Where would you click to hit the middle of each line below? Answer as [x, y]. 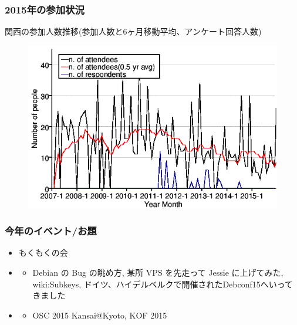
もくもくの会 [43, 253]
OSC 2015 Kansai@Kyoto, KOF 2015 [100, 315]
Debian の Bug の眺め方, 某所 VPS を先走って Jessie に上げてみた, [158, 272]
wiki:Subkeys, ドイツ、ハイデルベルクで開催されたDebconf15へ [151, 284]
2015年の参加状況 [45, 9]
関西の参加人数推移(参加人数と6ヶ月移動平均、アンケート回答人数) [133, 31]
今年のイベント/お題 [51, 231]
